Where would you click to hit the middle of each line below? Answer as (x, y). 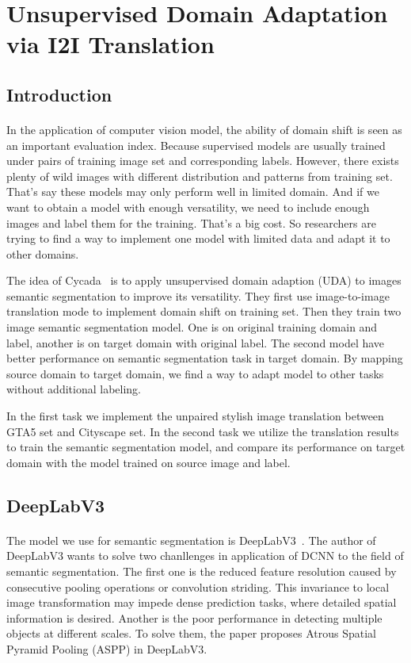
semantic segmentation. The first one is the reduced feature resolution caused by (202, 571)
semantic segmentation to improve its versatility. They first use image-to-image (198, 295)
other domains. (43, 253)
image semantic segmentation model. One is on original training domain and (192, 327)
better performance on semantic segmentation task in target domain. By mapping (205, 358)
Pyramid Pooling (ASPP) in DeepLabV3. (107, 648)
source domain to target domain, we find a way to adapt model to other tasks (195, 373)
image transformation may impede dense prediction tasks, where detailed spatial (202, 602)
